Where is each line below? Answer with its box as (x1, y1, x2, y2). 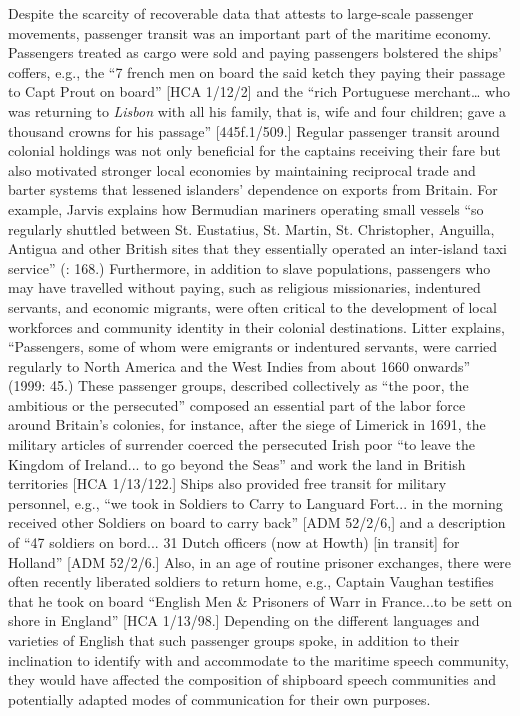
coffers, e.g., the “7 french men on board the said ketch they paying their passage (8, 61, 506, 82)
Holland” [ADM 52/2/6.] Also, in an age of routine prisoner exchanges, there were (8, 551, 512, 572)
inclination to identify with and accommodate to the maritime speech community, (8, 649, 510, 670)
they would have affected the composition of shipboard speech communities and (8, 669, 496, 690)
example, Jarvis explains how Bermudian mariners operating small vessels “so (8, 198, 484, 219)
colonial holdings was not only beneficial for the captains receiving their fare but (8, 140, 501, 161)
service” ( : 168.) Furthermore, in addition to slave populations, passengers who (8, 257, 491, 278)
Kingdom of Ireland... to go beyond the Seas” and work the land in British (8, 453, 466, 474)
